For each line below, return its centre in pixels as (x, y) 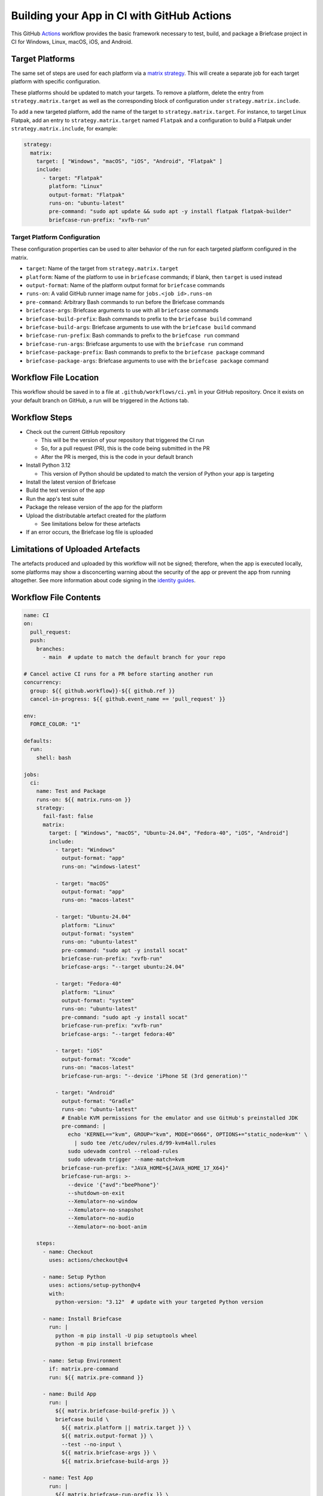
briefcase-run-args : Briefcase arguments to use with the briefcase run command (135, 343)
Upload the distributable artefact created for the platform (96, 515)
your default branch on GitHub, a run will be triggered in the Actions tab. (100, 400)
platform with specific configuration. (56, 81)
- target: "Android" (85, 1093)
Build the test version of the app (65, 490)
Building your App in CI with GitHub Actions (121, 16)
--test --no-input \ (92, 1444)
